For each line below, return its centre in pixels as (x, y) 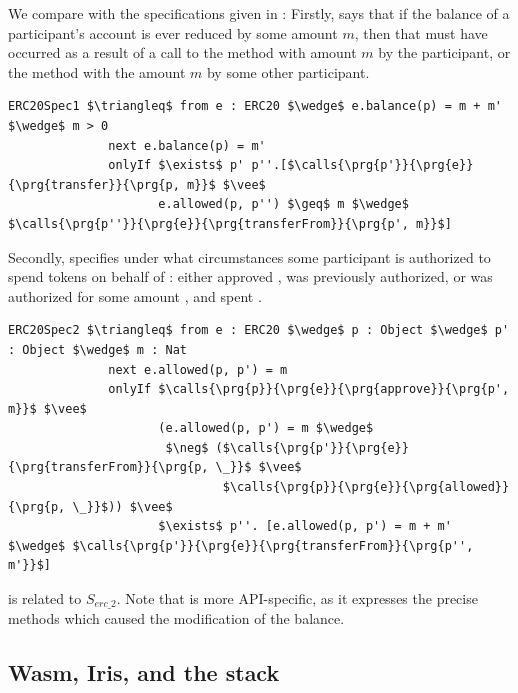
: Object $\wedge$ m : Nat (97, 349)
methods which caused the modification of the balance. (176, 618)
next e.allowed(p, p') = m (198, 369)
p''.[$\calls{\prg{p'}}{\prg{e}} (362, 165)
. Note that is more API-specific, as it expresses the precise (297, 598)
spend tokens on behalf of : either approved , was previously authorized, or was (250, 276)
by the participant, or (444, 52)
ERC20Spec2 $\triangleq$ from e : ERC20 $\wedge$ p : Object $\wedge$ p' (259, 330)
